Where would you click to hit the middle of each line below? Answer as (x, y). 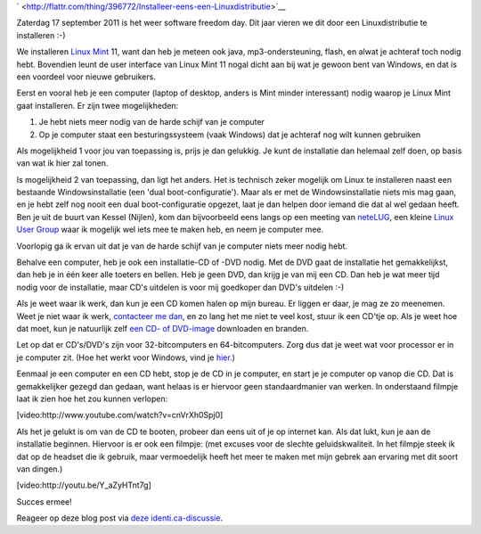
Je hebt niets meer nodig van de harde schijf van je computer (151, 122)
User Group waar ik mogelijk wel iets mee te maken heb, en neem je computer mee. (170, 230)
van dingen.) (40, 469)
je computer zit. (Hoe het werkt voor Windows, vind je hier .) (126, 357)
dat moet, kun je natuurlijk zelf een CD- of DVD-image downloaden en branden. (163, 328)
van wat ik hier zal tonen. (62, 163)
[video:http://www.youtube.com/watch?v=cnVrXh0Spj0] (120, 415)
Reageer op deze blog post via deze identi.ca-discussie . (119, 518)
